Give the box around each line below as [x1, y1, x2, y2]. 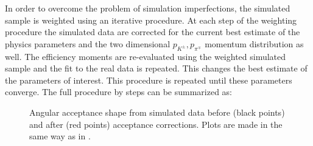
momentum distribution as [205, 37, 304, 50]
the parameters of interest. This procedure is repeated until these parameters [5, 73, 292, 86]
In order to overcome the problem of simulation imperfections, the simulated [5, 2, 290, 14]
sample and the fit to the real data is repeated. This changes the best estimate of [5, 62, 308, 75]
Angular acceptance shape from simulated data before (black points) [29, 105, 285, 118]
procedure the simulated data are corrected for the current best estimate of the [5, 25, 300, 38]
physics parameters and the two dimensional [5, 37, 171, 50]
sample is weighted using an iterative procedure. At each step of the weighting [5, 13, 297, 26]
